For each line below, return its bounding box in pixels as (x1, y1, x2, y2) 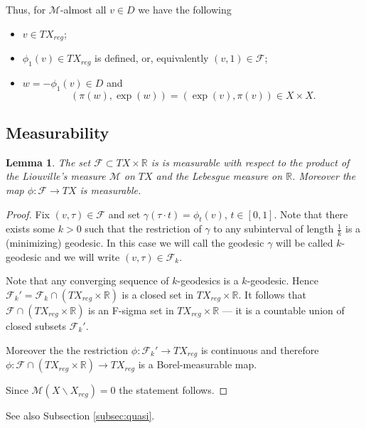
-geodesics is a (177, 273, 239, 288)
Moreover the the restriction (6, 342, 129, 357)
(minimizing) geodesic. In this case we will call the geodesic (6, 235, 264, 250)
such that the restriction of (85, 221, 202, 236)
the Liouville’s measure (6, 168, 106, 183)
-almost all (60, 2, 107, 16)
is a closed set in (122, 287, 194, 302)
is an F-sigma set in (88, 303, 174, 318)
